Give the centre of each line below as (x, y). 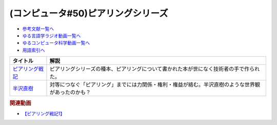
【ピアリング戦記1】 (44, 113)
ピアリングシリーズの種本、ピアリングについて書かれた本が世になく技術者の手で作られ (155, 69)
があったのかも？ (70, 92)
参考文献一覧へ (38, 29)
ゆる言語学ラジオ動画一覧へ (52, 35)
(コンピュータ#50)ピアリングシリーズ (89, 13)
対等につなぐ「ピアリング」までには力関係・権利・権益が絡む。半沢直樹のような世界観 (155, 85)
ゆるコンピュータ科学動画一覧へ (56, 43)
